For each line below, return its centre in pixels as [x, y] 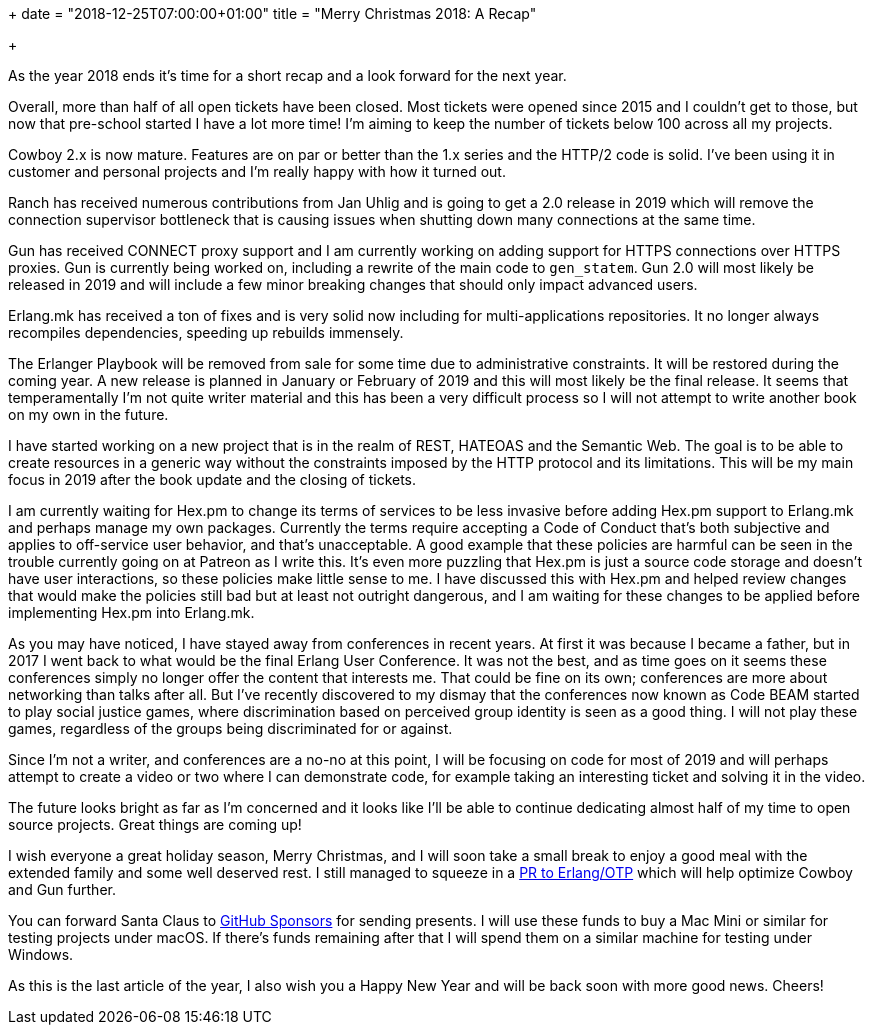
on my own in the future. [88, 414]
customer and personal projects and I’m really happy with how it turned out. [257, 171]
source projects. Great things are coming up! [155, 824]
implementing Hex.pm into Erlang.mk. [131, 612]
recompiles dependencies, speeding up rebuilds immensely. [206, 332]
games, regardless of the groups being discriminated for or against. [230, 728]
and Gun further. [62, 889]
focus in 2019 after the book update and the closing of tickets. [212, 479]
